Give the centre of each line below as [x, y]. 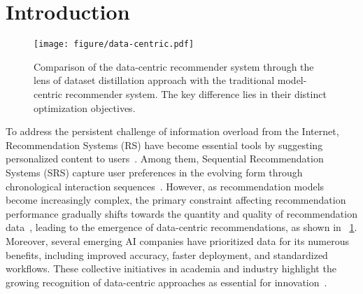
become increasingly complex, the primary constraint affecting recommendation [176, 200]
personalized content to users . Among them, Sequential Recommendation [165, 159]
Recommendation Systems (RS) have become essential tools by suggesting [164, 145]
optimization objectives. [85, 107]
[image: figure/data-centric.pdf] [114, 44]
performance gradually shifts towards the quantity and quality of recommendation [181, 213]
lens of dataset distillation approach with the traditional [154, 80]
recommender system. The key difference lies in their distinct [196, 93]
